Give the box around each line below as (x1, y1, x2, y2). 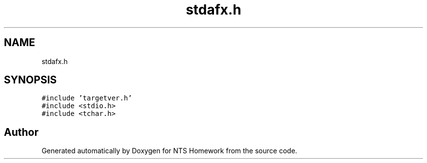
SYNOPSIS (4, 74, 57, 86)
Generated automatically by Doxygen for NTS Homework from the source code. (41, 147, 297, 155)
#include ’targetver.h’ (41, 94, 132, 102)
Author (4, 126, 39, 138)
